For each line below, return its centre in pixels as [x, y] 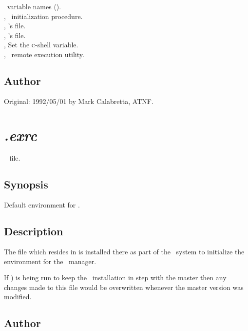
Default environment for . [42, 205]
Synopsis [26, 184]
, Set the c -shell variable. [41, 45]
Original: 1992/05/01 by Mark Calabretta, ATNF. [79, 101]
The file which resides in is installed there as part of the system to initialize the [124, 252]
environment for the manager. [50, 261]
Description [34, 231]
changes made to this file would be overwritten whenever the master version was [124, 287]
